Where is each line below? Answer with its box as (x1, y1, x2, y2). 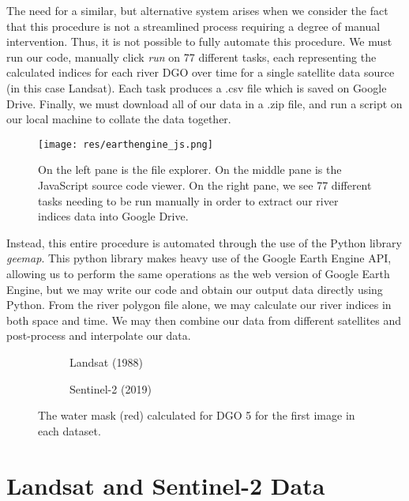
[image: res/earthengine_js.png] (38, 138, 213, 150)
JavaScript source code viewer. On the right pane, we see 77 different (38, 177, 372, 193)
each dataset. (38, 422, 101, 439)
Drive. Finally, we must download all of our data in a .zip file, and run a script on (6, 95, 403, 111)
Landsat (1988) (69, 353, 143, 370)
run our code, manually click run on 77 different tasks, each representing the (6, 48, 377, 65)
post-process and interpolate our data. (6, 327, 191, 344)
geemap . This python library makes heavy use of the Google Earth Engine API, (6, 250, 392, 266)
